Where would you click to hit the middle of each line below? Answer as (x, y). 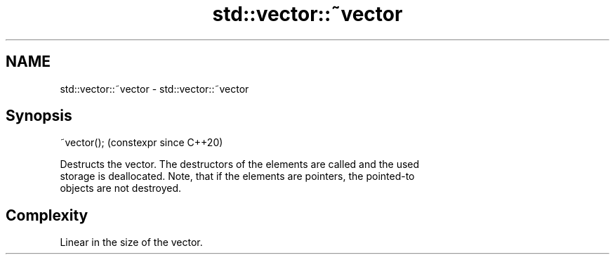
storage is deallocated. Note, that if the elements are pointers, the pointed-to (237, 176)
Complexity (47, 215)
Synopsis (39, 116)
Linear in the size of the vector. (131, 242)
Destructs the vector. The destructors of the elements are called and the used (240, 164)
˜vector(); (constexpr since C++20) (141, 143)
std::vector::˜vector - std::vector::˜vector (154, 89)
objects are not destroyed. (121, 188)
